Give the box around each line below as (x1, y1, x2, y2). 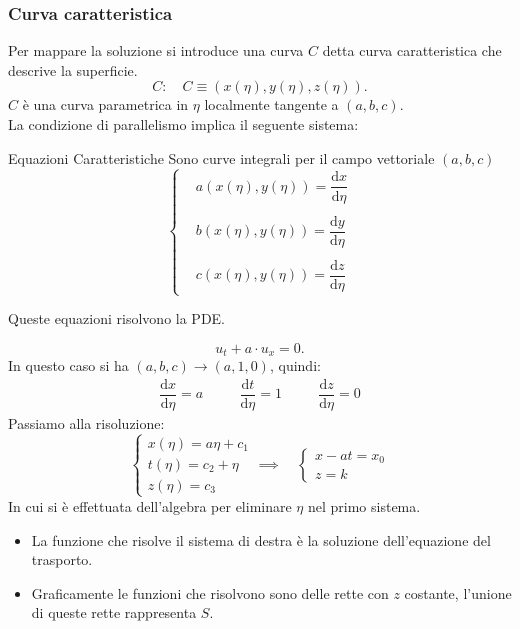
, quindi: (269, 355, 321, 376)
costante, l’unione (404, 582, 512, 603)
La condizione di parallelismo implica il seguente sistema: (8, 114, 359, 134)
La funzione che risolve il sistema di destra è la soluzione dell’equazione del (31, 529, 491, 550)
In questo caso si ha (8, 355, 129, 376)
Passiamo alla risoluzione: (8, 412, 165, 433)
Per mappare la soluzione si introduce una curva (8, 40, 304, 61)
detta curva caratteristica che (322, 40, 502, 61)
